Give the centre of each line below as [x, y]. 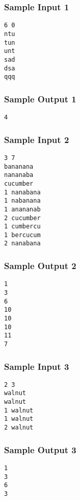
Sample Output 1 [40, 99]
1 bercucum [22, 235]
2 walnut [19, 428]
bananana [19, 166]
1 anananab [22, 209]
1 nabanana [22, 201]
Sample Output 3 [40, 449]
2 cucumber [22, 218]
